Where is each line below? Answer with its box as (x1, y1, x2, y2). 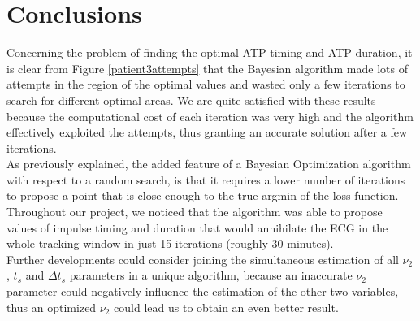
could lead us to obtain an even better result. (114, 298, 339, 315)
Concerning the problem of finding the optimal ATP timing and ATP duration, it (6, 44, 413, 61)
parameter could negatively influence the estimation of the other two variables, (6, 283, 399, 300)
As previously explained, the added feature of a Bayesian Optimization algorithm (6, 155, 411, 172)
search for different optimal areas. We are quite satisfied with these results (6, 91, 376, 108)
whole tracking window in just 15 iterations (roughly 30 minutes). (6, 235, 334, 252)
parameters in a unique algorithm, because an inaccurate (69, 267, 353, 284)
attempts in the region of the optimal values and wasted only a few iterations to (6, 76, 405, 93)
